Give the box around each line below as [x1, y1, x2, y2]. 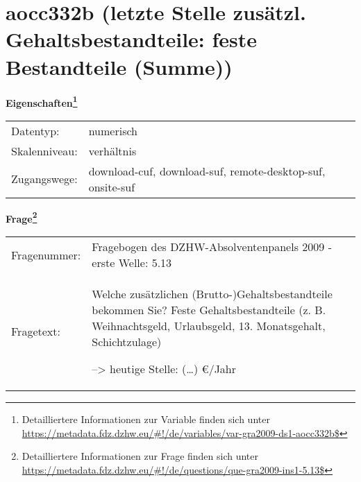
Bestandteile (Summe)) [6, 52, 233, 80]
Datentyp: [11, 122, 60, 139]
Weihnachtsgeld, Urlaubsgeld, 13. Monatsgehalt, [92, 318, 326, 334]
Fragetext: [11, 323, 60, 339]
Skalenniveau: [11, 142, 78, 159]
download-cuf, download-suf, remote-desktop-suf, [88, 162, 326, 179]
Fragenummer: [11, 246, 81, 263]
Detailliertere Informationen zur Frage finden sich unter [22, 449, 259, 463]
